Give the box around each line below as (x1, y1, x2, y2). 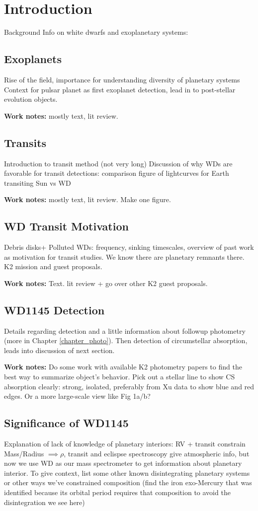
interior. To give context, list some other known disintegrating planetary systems (4, 467, 250, 478)
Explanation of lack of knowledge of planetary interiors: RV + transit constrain (4, 438, 246, 449)
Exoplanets (4, 51, 62, 67)
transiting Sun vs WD (4, 177, 71, 188)
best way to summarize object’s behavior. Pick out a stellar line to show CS (4, 371, 235, 382)
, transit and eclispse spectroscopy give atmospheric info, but (64, 448, 250, 458)
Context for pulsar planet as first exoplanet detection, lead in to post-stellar (4, 84, 236, 94)
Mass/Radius (4, 448, 44, 458)
